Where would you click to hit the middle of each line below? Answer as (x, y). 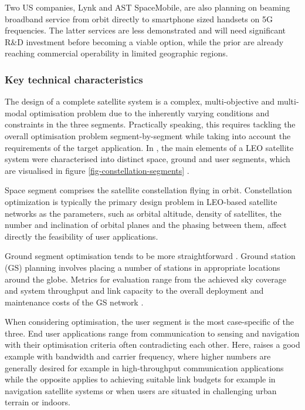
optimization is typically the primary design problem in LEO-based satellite (141, 201)
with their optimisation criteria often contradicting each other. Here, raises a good (152, 345)
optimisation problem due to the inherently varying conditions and (150, 112)
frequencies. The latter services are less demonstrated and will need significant (145, 30)
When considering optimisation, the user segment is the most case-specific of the (149, 322)
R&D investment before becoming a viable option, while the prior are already (144, 41)
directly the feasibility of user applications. (82, 236)
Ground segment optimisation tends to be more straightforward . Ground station (150, 256)
